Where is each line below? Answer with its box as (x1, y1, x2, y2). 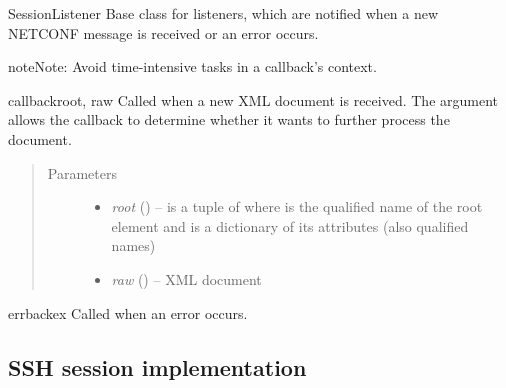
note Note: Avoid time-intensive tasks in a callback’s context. (8, 56, 377, 77)
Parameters (47, 162, 117, 183)
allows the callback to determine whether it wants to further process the (8, 109, 450, 130)
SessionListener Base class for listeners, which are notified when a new (8, 3, 439, 23)
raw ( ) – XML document (111, 268, 262, 289)
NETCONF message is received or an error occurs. (8, 22, 319, 43)
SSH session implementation (8, 351, 307, 382)
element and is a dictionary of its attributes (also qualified (111, 215, 469, 236)
